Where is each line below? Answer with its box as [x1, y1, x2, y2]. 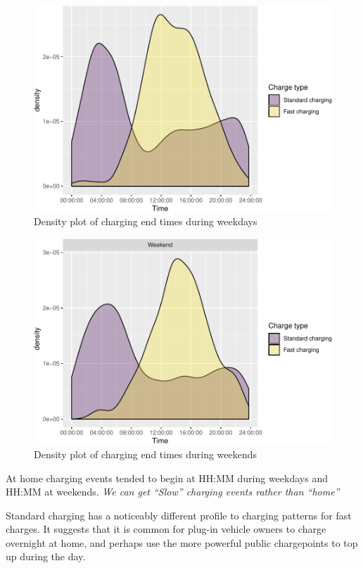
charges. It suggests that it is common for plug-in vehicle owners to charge [6, 522, 326, 536]
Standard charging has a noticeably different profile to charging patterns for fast [6, 507, 352, 522]
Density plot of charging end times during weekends [34, 446, 257, 461]
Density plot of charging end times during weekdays [34, 214, 257, 229]
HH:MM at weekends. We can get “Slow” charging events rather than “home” [6, 484, 340, 499]
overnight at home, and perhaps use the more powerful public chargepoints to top [6, 535, 358, 550]
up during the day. [6, 549, 86, 564]
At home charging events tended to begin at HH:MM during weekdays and [6, 470, 328, 485]
